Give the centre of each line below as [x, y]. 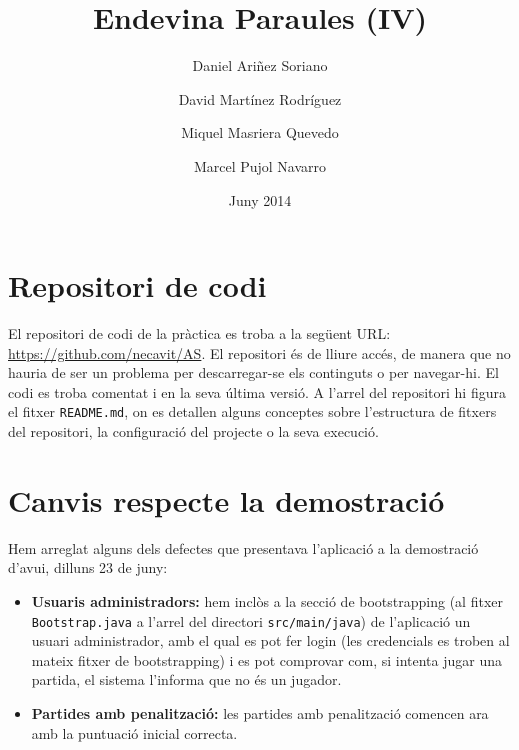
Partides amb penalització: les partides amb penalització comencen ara [260, 713]
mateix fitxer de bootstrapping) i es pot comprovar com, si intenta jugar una [267, 659]
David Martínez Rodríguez [260, 98]
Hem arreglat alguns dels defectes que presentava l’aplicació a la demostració [243, 547]
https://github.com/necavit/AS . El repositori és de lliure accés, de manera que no [259, 352]
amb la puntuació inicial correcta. [134, 732]
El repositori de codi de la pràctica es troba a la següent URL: [199, 333]
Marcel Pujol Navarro [260, 165]
